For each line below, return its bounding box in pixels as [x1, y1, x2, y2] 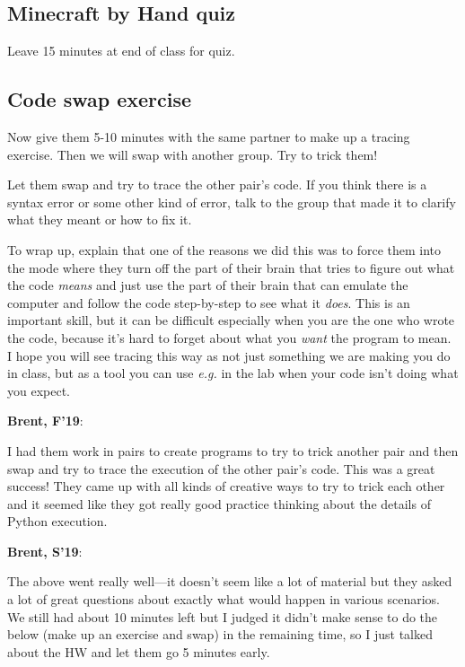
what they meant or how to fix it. [7, 210, 192, 229]
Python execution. [7, 512, 108, 531]
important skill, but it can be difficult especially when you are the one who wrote [7, 311, 455, 329]
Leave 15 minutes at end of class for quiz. [7, 41, 235, 60]
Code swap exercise [7, 85, 192, 113]
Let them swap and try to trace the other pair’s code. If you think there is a [7, 175, 427, 194]
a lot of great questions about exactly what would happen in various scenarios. [7, 590, 440, 609]
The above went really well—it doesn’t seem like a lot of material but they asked [7, 572, 452, 591]
